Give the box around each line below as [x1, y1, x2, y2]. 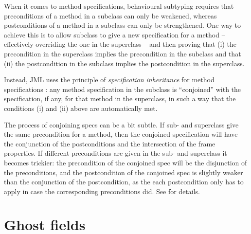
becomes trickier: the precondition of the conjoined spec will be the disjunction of [4, 157, 247, 167]
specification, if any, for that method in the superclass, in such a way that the [4, 93, 236, 104]
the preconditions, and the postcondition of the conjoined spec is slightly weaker [4, 167, 243, 177]
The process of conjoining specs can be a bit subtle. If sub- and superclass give [4, 119, 239, 129]
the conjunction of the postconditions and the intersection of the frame [4, 138, 215, 148]
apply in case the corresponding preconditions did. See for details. [4, 186, 200, 196]
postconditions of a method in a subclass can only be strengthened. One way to [4, 20, 241, 30]
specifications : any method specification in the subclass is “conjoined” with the [4, 84, 241, 94]
